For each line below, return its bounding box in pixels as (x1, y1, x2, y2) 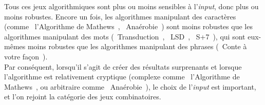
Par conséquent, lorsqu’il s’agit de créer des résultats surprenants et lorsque (4, 61, 242, 72)
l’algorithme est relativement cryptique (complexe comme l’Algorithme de (4, 71, 240, 82)
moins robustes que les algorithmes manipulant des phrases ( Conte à (27, 41, 247, 52)
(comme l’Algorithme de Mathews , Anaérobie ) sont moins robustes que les (4, 21, 253, 32)
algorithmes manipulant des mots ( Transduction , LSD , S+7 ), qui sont (4, 31, 245, 41)
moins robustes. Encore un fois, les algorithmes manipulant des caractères (4, 11, 236, 22)
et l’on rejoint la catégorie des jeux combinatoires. (4, 91, 161, 102)
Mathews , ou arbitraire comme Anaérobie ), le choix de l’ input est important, (4, 81, 256, 92)
